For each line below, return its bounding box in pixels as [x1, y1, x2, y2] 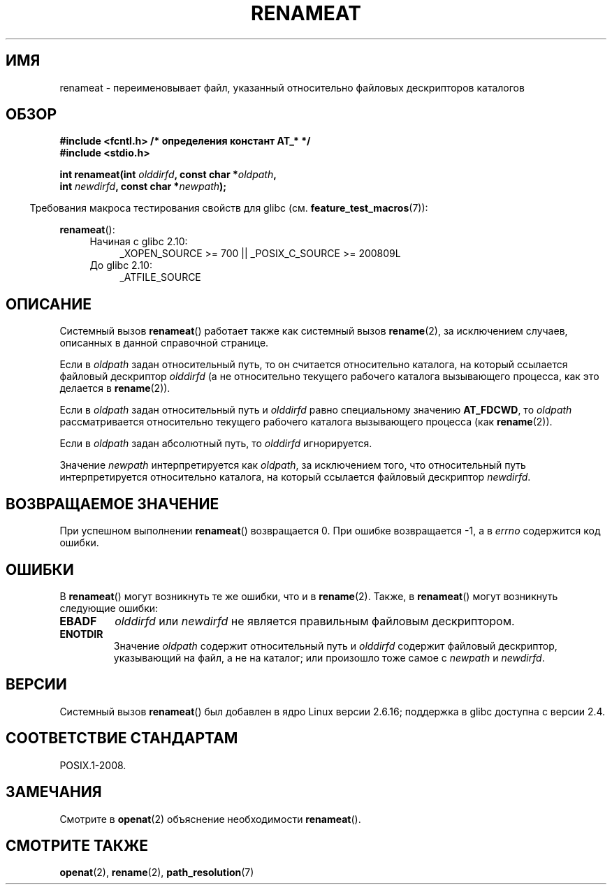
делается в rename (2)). [59, 382, 170, 395]
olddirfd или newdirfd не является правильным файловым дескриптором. [115, 613, 515, 628]
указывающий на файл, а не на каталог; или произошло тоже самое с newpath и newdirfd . [113, 651, 545, 664]
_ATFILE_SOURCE [119, 271, 201, 284]
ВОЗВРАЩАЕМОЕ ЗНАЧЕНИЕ [6, 495, 219, 513]
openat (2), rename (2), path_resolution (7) [59, 866, 254, 879]
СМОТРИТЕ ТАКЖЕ [6, 836, 149, 854]
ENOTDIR [59, 627, 103, 640]
